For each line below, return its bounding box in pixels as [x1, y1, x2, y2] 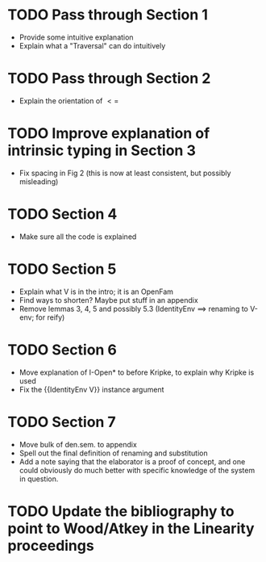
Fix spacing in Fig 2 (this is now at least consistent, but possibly [19, 168, 231, 178]
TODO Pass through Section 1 [7, 6, 209, 24]
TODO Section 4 [7, 205, 118, 223]
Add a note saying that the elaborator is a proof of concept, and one [19, 456, 246, 466]
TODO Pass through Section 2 [7, 69, 211, 88]
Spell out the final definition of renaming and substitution [19, 448, 208, 458]
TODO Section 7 [7, 413, 116, 431]
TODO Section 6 [7, 341, 118, 359]
